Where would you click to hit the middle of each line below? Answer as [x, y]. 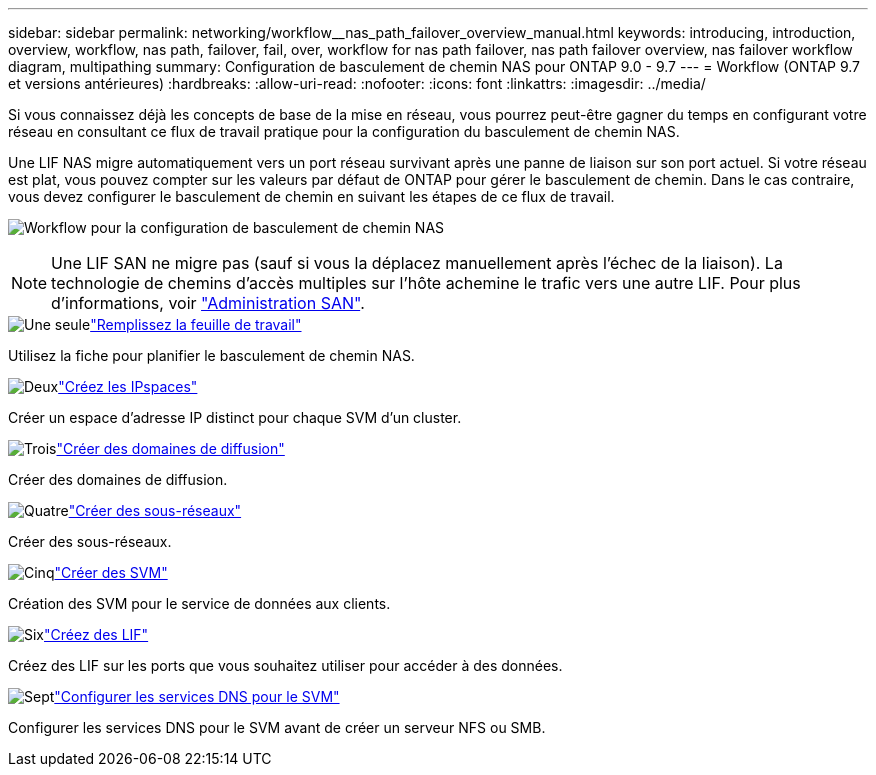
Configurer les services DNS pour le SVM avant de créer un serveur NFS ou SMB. [277, 727]
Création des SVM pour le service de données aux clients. [199, 603]
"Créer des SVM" [111, 572]
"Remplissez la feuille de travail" [196, 324]
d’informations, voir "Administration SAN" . [208, 303]
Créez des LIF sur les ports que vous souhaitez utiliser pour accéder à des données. [285, 665]
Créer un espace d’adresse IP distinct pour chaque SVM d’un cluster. [235, 417]
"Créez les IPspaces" [128, 386]
